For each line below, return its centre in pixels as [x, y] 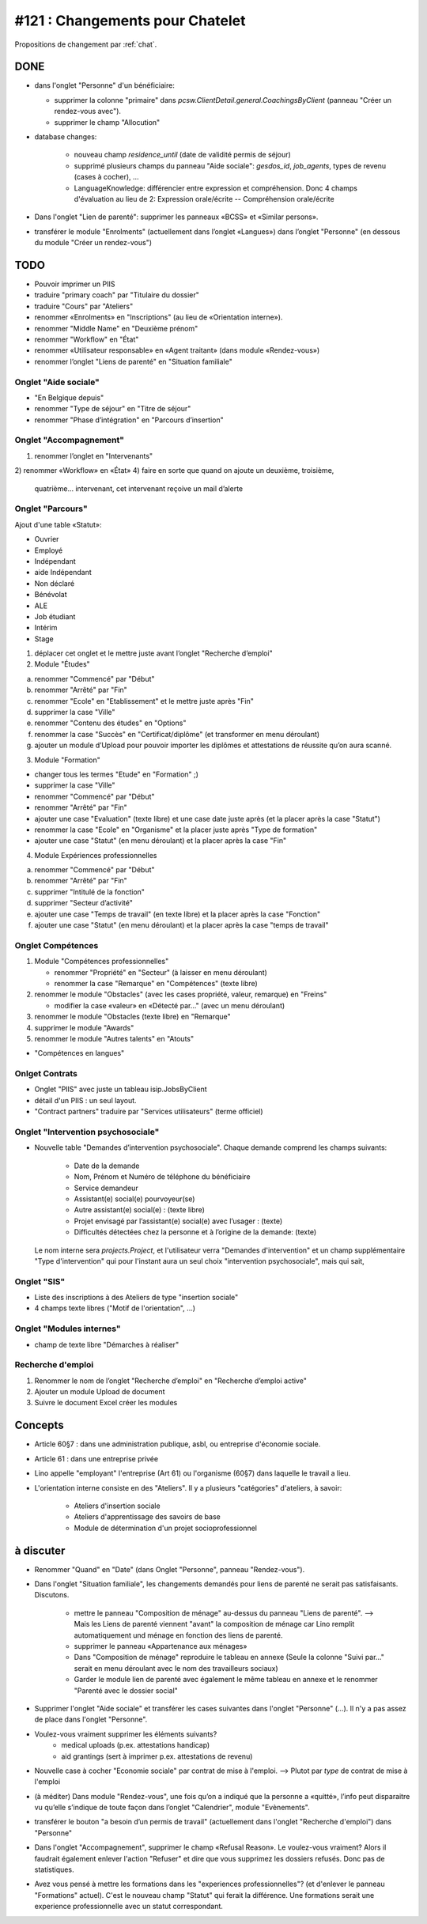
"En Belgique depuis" [69, 397]
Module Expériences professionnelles [96, 855]
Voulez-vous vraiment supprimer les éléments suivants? [126, 1734]
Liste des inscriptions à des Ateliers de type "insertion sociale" [136, 1298]
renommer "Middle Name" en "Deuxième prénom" [116, 328]
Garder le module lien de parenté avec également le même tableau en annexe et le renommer [226, 1680]
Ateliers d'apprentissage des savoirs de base [147, 1517]
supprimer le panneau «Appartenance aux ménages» [161, 1646]
